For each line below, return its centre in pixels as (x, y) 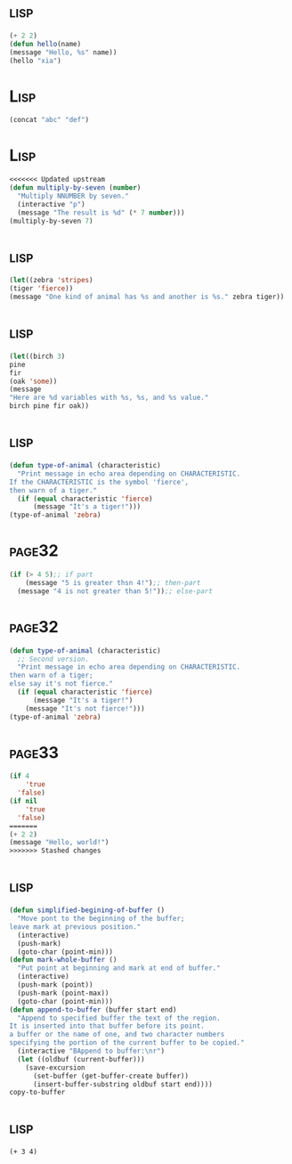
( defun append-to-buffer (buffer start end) (93, 1009)
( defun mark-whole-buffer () (63, 960)
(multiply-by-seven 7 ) (51, 221)
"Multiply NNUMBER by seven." (73, 196)
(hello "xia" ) (36, 61)
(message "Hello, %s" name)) (63, 52)
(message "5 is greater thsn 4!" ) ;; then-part (113, 582)
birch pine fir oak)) (49, 406)
